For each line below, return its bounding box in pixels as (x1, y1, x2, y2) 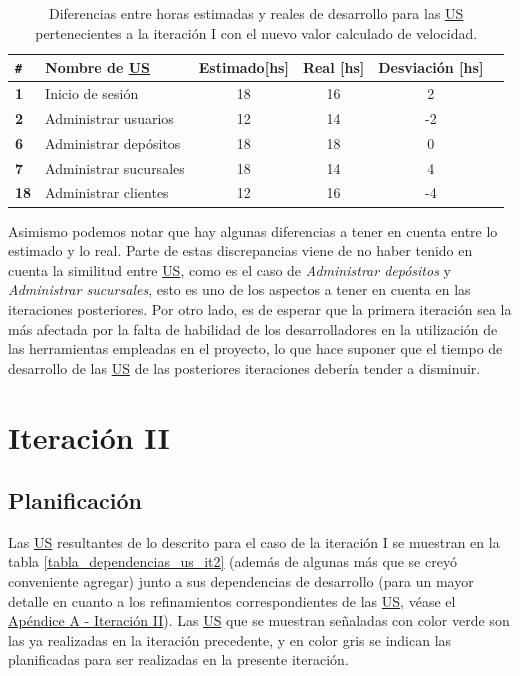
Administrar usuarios (45, 107, 174, 128)
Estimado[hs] (198, 57, 289, 78)
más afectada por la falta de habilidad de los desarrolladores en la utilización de (8, 318, 498, 339)
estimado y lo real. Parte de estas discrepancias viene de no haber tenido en (8, 240, 473, 261)
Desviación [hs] (378, 57, 484, 78)
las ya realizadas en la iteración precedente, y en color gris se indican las (8, 629, 452, 650)
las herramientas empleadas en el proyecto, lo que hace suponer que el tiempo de (8, 338, 503, 359)
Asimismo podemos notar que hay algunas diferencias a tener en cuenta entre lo (8, 220, 498, 241)
